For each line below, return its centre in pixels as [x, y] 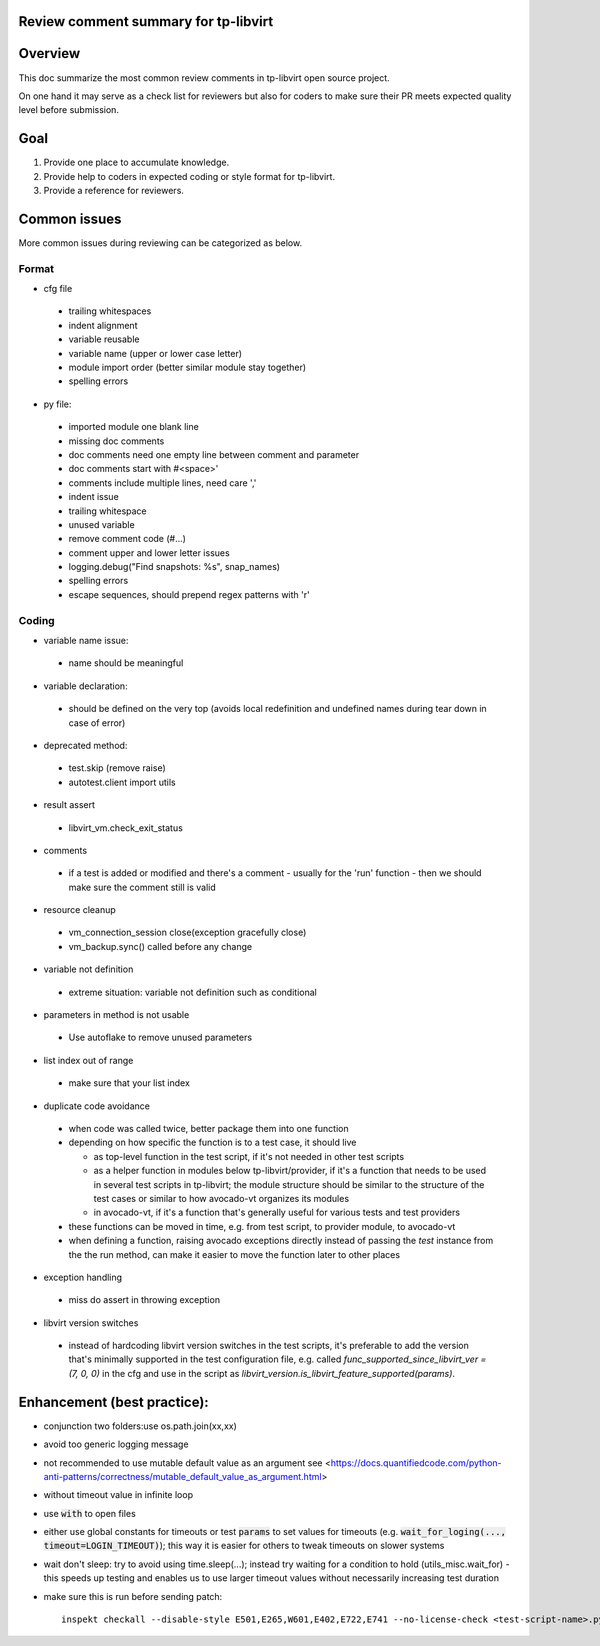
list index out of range [88, 1060]
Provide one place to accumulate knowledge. [136, 162]
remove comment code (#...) [127, 539]
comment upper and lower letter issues [149, 552]
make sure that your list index [129, 1083]
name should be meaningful [126, 663]
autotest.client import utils [122, 782]
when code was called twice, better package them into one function [208, 1128]
